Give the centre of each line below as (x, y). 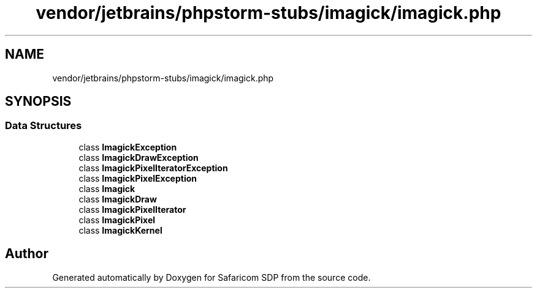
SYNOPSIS (38, 102)
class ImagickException (128, 147)
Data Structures (44, 126)
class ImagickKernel (120, 230)
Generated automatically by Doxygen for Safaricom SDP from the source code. (211, 277)
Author (27, 254)
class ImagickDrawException (139, 157)
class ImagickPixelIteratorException (153, 168)
